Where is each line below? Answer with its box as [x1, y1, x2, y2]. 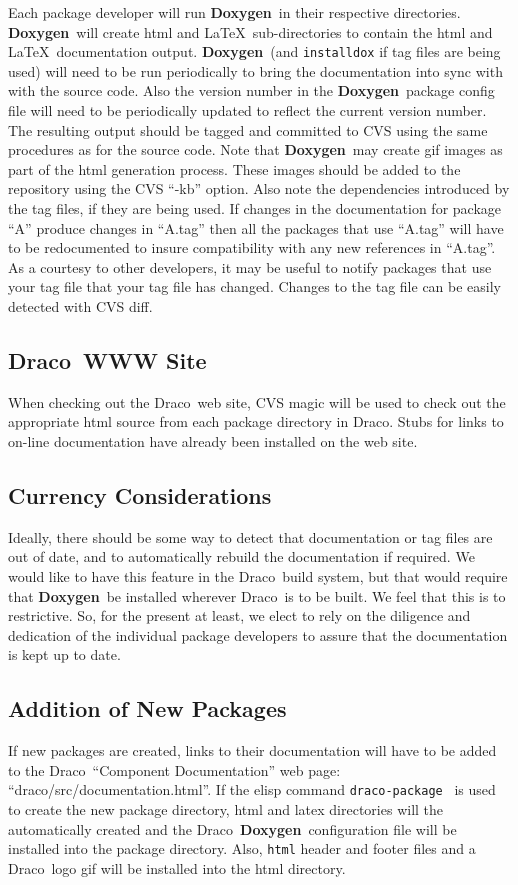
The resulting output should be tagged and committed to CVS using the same [8, 119, 488, 140]
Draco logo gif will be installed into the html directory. [8, 857, 346, 878]
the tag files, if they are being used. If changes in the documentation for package [8, 198, 502, 218]
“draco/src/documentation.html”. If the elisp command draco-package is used [8, 779, 496, 800]
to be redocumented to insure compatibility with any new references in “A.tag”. [8, 237, 496, 258]
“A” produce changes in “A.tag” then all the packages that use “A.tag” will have [8, 217, 504, 238]
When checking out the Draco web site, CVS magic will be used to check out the [8, 391, 506, 412]
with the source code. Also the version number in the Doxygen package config [8, 80, 495, 101]
